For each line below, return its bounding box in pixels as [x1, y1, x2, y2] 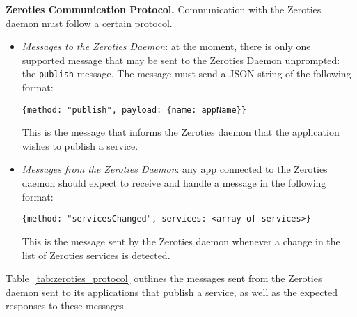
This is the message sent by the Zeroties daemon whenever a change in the [22, 233, 340, 248]
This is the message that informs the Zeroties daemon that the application [22, 125, 340, 139]
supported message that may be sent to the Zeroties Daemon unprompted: [22, 52, 340, 67]
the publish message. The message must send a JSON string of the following [22, 66, 351, 81]
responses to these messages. [6, 298, 127, 313]
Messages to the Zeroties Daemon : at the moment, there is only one [22, 39, 311, 54]
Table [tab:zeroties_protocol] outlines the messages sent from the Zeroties [6, 271, 322, 286]
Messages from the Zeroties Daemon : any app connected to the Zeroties [22, 162, 328, 176]
